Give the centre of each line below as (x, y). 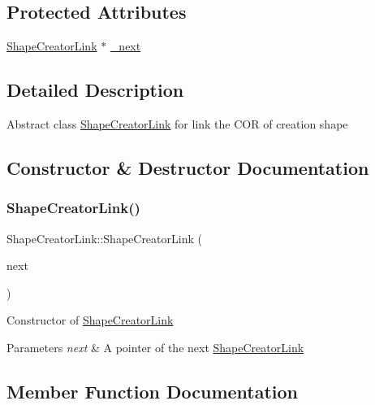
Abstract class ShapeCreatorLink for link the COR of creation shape (177, 124)
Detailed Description (95, 90)
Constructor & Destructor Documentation (188, 167)
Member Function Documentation (153, 391)
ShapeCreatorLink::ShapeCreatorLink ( (104, 238)
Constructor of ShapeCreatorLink (90, 320)
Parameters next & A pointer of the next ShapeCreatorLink (155, 347)
